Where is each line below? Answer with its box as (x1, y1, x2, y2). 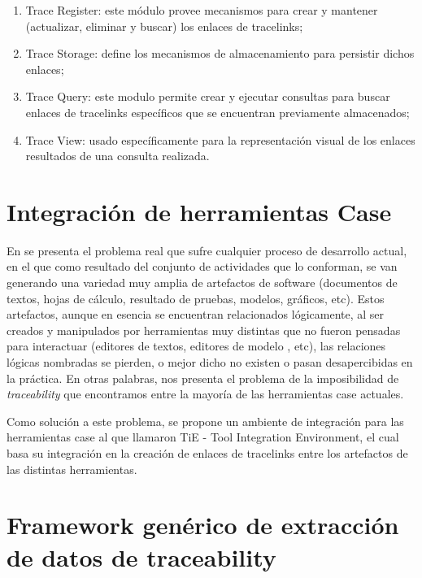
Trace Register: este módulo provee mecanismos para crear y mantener (25, 2, 378, 18)
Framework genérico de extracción (7, 508, 399, 541)
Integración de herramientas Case (7, 194, 392, 228)
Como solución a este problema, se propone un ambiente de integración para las (7, 412, 404, 429)
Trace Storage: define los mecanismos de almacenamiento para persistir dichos (25, 45, 415, 62)
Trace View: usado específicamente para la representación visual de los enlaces (25, 131, 415, 148)
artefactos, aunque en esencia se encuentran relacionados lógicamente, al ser (7, 306, 385, 323)
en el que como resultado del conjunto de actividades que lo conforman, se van (7, 258, 398, 275)
